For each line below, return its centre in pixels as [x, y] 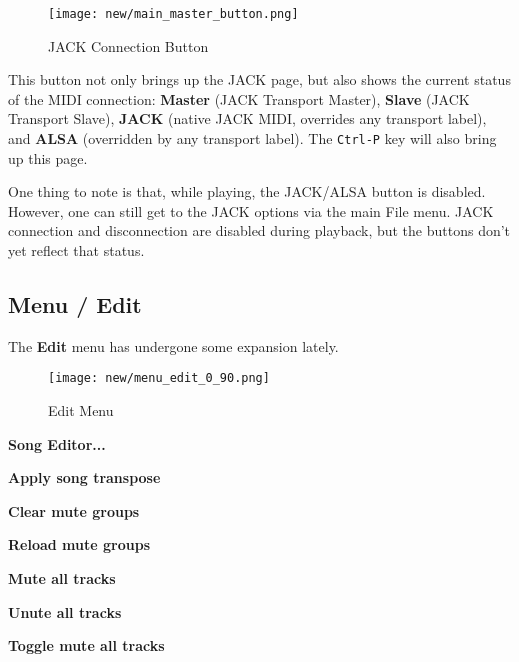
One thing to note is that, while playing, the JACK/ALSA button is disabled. [247, 191]
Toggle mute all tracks [86, 645]
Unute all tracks [65, 611]
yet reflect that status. [76, 250]
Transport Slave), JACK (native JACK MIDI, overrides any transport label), [247, 118]
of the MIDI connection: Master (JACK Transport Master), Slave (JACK [239, 98]
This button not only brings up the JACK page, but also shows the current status [259, 79]
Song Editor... [57, 443]
